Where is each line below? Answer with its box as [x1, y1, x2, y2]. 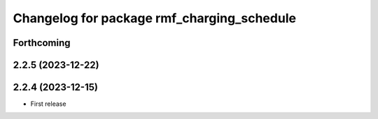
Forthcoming [13, 37, 71, 49]
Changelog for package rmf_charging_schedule [13, 10, 297, 26]
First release [30, 100, 66, 108]
